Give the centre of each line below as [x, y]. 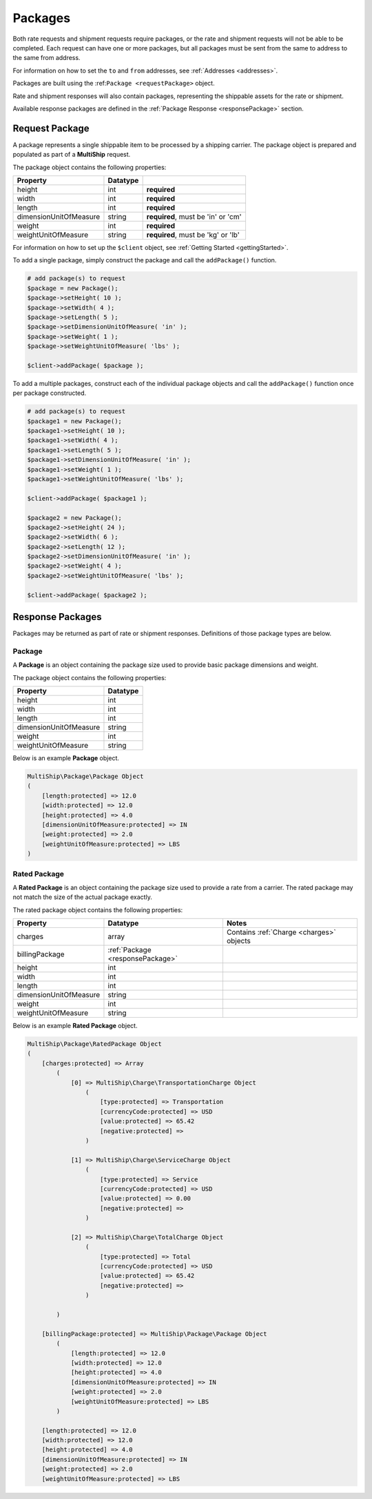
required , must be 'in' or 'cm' [194, 216]
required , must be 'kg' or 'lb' [193, 235]
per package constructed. [50, 393]
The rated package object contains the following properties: [98, 910]
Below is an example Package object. [66, 758]
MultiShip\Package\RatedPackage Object [94, 1044]
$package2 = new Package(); [74, 518]
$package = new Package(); [73, 288]
